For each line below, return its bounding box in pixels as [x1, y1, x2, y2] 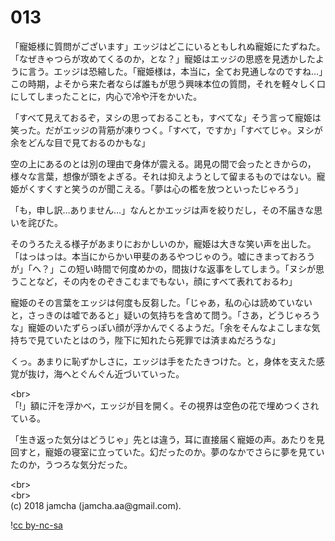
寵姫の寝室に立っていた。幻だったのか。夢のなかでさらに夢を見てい [44, 446, 325, 458]
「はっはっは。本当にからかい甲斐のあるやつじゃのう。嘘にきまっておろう [10, 250, 316, 262]
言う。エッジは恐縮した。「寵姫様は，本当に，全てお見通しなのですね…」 [27, 65, 324, 77]
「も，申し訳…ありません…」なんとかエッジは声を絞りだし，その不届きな [10, 204, 315, 216]
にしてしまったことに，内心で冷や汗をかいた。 [10, 90, 203, 102]
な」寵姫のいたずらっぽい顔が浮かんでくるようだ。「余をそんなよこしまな [10, 321, 312, 333]
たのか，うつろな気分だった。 [10, 458, 133, 470]
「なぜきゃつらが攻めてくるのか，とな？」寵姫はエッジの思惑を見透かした [10, 52, 317, 65]
